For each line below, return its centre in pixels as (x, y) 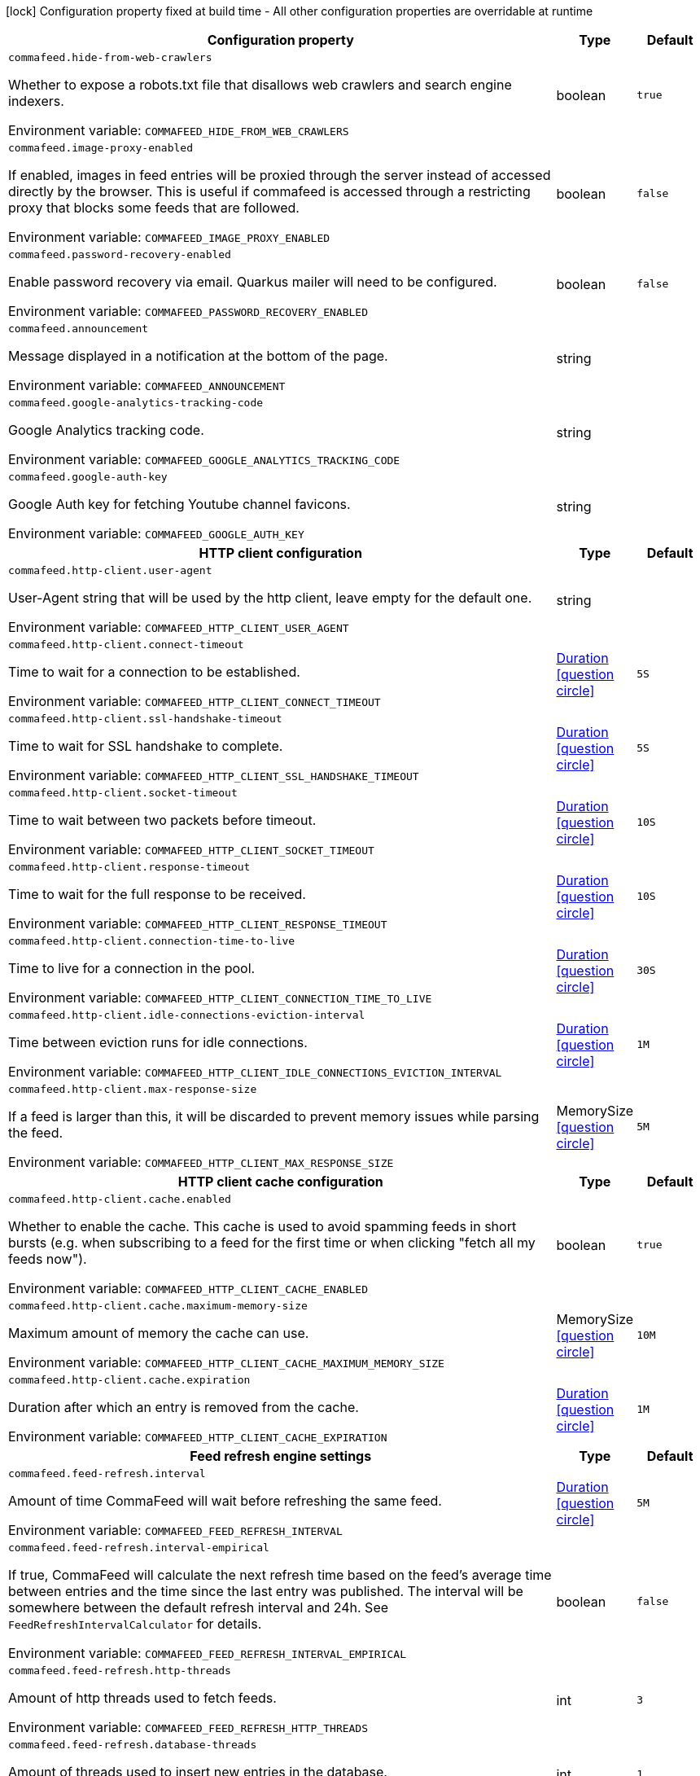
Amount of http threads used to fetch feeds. (142, 1698)
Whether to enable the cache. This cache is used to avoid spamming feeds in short (262, 1226)
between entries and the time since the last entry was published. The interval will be (266, 1591)
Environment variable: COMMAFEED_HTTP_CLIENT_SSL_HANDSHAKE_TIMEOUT (214, 775)
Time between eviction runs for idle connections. (158, 1042)
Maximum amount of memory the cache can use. (159, 1333)
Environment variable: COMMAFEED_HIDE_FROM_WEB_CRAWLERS (179, 130)
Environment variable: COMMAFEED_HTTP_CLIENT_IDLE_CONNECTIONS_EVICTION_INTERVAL (255, 1072)
